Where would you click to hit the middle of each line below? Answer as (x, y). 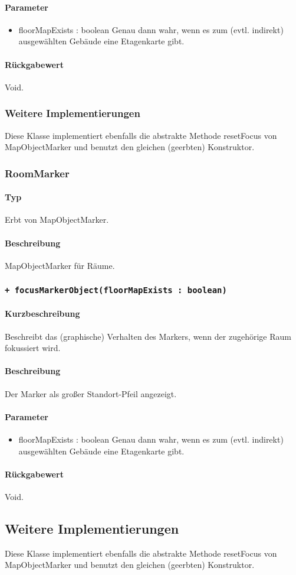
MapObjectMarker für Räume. (60, 265)
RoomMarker (37, 173)
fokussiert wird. (33, 348)
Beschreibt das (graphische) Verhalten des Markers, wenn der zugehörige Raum (148, 336)
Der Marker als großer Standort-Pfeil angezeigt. (91, 393)
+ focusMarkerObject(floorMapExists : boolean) (116, 290)
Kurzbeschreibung (42, 314)
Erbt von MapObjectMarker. (57, 220)
